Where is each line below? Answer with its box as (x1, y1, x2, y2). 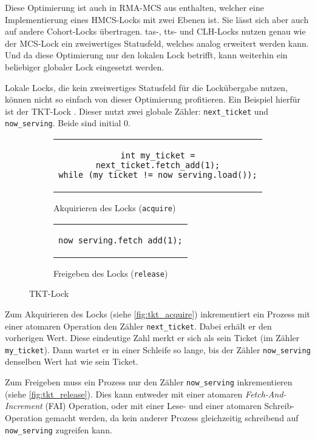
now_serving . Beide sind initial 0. (5, 117, 130, 129)
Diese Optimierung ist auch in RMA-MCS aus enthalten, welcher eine (5, 1, 264, 13)
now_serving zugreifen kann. (5, 423, 112, 436)
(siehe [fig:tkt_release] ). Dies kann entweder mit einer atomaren (5, 387, 243, 400)
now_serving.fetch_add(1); (58, 235, 183, 245)
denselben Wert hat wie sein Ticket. (5, 355, 138, 368)
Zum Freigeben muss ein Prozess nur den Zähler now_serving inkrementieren (5, 376, 293, 388)
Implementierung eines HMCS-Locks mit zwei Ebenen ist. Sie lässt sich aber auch (5, 13, 309, 25)
